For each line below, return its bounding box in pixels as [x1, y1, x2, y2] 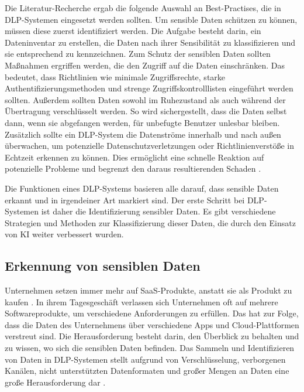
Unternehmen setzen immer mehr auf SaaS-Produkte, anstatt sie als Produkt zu [5, 284, 292, 296]
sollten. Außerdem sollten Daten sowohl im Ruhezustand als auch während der [5, 93, 286, 105]
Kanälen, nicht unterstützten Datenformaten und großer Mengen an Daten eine [5, 364, 289, 377]
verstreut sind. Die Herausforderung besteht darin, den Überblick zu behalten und [5, 330, 299, 342]
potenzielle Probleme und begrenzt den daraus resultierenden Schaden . [5, 162, 261, 175]
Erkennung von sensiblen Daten [5, 257, 201, 275]
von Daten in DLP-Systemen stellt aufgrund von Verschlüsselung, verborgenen [5, 353, 286, 365]
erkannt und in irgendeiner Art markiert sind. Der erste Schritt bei [5, 193, 245, 206]
